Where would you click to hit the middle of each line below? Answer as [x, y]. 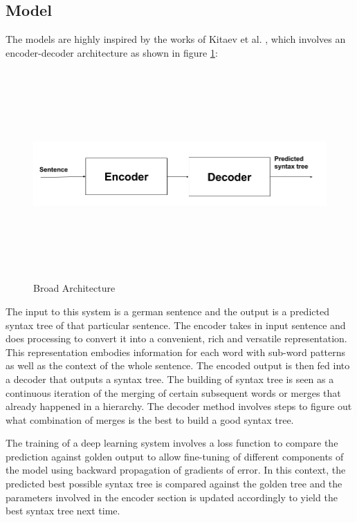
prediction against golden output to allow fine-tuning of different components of [175, 456]
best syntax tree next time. [63, 511]
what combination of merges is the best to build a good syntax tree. [150, 419]
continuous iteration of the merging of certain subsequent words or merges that [173, 392]
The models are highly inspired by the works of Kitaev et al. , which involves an [176, 39]
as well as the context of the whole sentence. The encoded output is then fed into [178, 365]
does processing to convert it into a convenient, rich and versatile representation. [176, 338]
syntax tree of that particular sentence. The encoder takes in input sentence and [176, 325]
